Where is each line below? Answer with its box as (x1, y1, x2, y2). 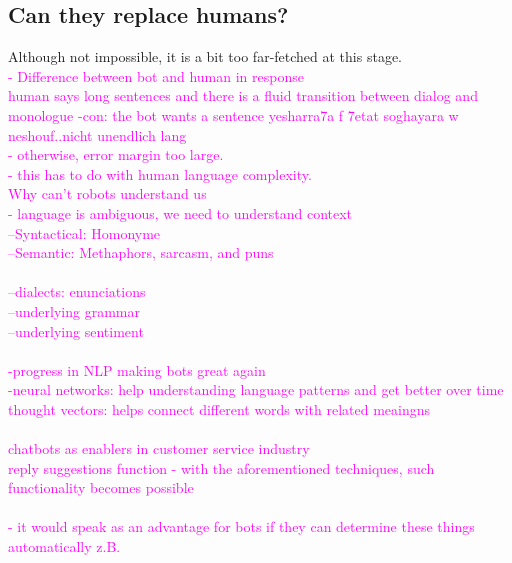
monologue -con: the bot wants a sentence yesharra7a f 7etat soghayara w (8, 104, 459, 125)
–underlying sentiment (8, 320, 144, 341)
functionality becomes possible (8, 477, 194, 498)
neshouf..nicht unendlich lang (8, 124, 187, 145)
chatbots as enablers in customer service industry (8, 438, 310, 459)
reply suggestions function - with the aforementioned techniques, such (8, 457, 435, 478)
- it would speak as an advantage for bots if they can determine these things (8, 516, 475, 537)
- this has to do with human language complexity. (8, 163, 312, 184)
